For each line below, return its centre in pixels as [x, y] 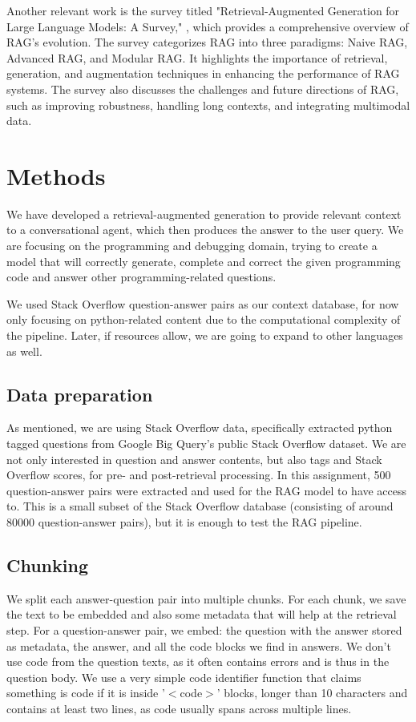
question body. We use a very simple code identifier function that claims [184, 677]
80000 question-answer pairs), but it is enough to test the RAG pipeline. [184, 521]
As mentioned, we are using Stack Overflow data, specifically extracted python [200, 428]
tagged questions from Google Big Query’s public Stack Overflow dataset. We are [206, 444]
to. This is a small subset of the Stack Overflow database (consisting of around [200, 506]
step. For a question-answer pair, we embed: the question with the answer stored [204, 629]
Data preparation [80, 394]
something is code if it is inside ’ [86, 693]
